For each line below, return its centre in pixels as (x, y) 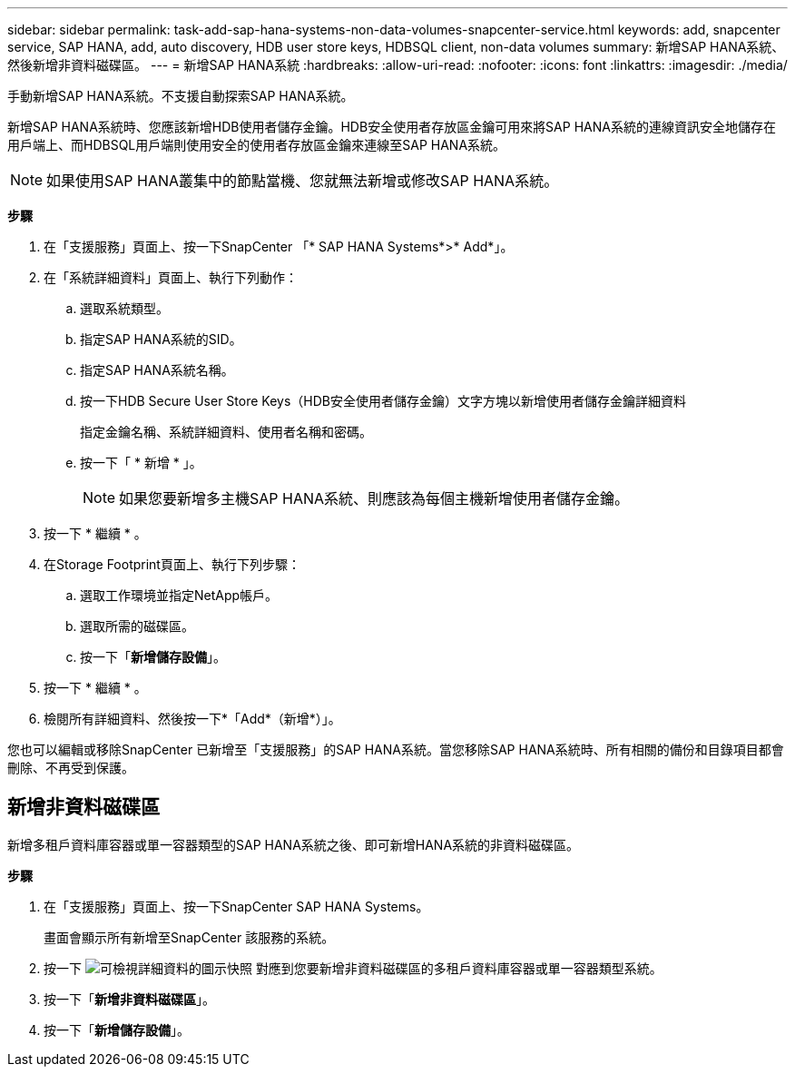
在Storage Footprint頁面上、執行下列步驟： (172, 564)
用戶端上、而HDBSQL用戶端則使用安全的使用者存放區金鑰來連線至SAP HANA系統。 (257, 145)
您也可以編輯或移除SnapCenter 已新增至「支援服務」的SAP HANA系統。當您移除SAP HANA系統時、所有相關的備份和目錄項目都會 (396, 749)
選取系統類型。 (124, 308)
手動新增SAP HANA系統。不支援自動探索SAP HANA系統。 (181, 96)
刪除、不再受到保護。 (71, 768)
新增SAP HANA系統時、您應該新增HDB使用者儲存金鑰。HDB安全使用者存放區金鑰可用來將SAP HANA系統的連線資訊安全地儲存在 (392, 127)
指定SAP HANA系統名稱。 (157, 370)
